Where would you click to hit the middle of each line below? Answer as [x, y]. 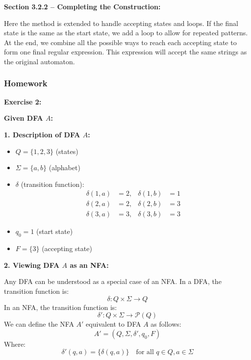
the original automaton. [39, 61]
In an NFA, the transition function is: [61, 307]
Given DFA [24, 118]
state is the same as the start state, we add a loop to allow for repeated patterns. [126, 33]
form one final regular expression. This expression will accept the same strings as [125, 52]
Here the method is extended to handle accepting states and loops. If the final [121, 23]
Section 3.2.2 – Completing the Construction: [82, 6]
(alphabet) [64, 167]
